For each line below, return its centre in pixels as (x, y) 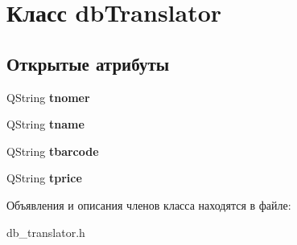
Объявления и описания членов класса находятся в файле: (149, 204)
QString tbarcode (53, 151)
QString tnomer (48, 97)
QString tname (45, 124)
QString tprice (44, 178)
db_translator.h (46, 232)
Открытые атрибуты (88, 63)
